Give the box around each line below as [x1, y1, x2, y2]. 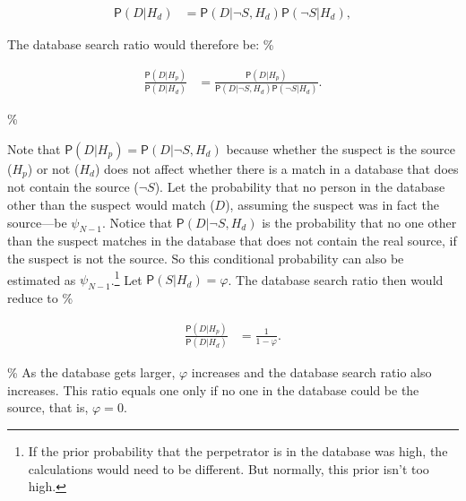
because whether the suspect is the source [226, 139, 455, 158]
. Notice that [102, 212, 173, 231]
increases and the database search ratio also [191, 363, 432, 382]
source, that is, [7, 398, 89, 417]
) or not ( [27, 159, 80, 177]
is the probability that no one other [262, 212, 457, 231]
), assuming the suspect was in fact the [225, 194, 439, 213]
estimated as [7, 270, 76, 289]
